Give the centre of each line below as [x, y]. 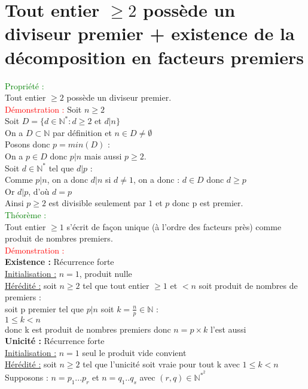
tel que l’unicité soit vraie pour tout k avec [161, 364]
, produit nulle [106, 273]
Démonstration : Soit [43, 109]
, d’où [39, 191]
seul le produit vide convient [134, 352]
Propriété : [25, 85]
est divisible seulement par [97, 203]
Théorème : [26, 215]
